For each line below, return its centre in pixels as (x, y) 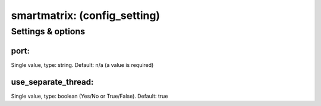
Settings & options (48, 31)
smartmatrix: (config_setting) (86, 15)
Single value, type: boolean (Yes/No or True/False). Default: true (89, 96)
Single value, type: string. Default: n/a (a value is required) (82, 65)
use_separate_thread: (52, 82)
